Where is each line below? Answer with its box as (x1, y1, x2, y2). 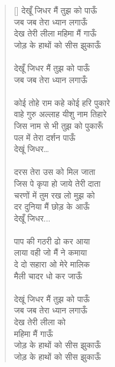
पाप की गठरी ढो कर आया (14, 234, 90, 247)
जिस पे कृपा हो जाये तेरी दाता (14, 177, 101, 189)
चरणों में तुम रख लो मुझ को (14, 189, 95, 201)
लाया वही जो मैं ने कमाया (14, 246, 87, 259)
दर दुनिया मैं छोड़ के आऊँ (14, 200, 90, 213)
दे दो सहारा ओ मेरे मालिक (14, 258, 90, 270)
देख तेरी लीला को (14, 316, 66, 328)
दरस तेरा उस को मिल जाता (14, 166, 96, 178)
